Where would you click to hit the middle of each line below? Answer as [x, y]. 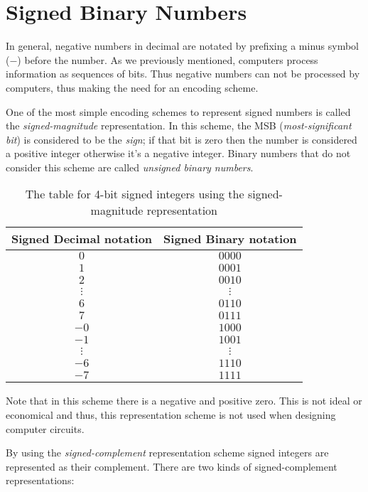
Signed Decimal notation [82, 239]
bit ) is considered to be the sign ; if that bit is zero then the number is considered [182, 139]
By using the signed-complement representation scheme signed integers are [167, 453]
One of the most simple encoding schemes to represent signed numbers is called [178, 111]
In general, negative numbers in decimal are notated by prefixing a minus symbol [182, 46]
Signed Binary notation [230, 239]
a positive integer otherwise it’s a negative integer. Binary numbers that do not [178, 153]
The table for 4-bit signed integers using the [135, 194]
